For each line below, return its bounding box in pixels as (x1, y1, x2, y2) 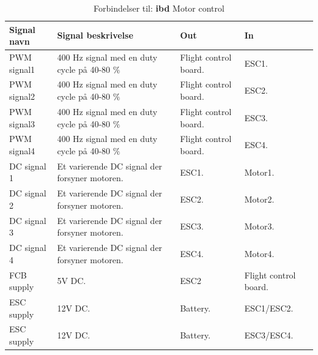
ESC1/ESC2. (244, 301, 294, 314)
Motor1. (244, 165, 275, 178)
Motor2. (244, 193, 275, 206)
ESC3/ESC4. (244, 329, 294, 342)
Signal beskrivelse (57, 29, 133, 42)
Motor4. (244, 247, 275, 260)
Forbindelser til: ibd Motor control (94, 2, 224, 14)
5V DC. (57, 274, 86, 287)
